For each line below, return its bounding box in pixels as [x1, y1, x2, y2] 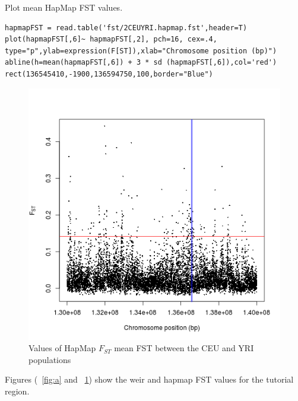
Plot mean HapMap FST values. [5, 1, 123, 13]
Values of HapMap [28, 342, 96, 354]
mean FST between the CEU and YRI [114, 342, 254, 354]
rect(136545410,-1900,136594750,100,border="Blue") [5, 69, 213, 78]
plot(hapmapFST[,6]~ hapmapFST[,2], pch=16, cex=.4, [5, 35, 217, 44]
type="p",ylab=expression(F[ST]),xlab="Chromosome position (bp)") [5, 46, 277, 55]
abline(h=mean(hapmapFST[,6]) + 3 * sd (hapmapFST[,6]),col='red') [5, 58, 277, 67]
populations [28, 353, 71, 365]
